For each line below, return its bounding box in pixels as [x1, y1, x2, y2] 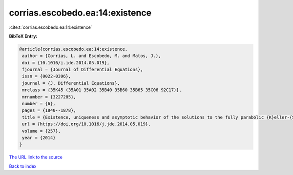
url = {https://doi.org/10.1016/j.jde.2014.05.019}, [22, 121, 151, 127]
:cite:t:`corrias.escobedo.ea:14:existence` [9, 24, 92, 30]
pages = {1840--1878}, [22, 108, 77, 113]
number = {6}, [22, 101, 56, 107]
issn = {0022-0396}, [22, 74, 71, 79]
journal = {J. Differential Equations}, [22, 80, 120, 86]
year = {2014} [22, 135, 56, 140]
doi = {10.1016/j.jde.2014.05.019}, [22, 60, 110, 65]
